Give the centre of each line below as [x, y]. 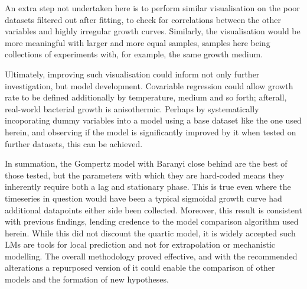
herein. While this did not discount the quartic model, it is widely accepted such [150, 233]
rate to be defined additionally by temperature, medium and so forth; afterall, [146, 97]
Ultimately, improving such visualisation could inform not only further [132, 74]
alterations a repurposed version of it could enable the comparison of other [140, 267]
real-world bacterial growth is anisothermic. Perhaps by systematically [132, 108]
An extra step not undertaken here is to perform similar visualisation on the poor [152, 8]
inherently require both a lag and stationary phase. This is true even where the [148, 186]
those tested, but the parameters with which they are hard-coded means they [145, 175]
